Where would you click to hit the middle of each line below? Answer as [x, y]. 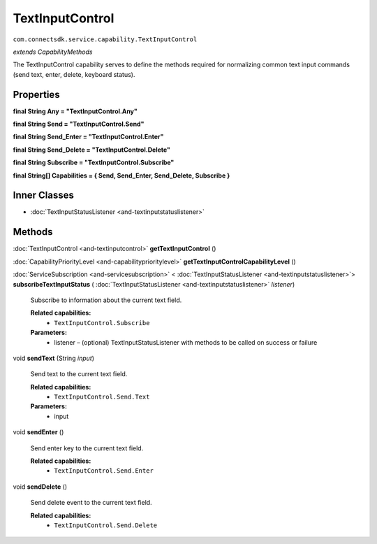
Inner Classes [44, 195]
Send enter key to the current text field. [87, 448]
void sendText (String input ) [53, 358]
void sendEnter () [38, 432]
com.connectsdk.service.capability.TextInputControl [105, 39]
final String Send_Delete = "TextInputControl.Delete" [92, 150]
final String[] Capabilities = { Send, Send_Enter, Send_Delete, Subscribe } [121, 176]
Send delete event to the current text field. [91, 503]
